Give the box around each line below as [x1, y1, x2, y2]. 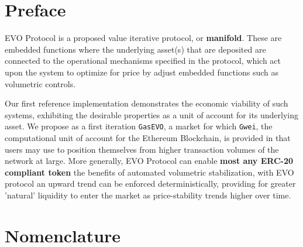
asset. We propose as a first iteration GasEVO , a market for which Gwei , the [5, 120, 273, 132]
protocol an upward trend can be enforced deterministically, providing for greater [5, 177, 296, 190]
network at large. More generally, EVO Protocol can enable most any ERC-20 [5, 155, 294, 167]
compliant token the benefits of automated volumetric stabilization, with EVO [5, 166, 294, 178]
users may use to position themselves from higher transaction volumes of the [5, 143, 279, 155]
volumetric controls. [5, 77, 76, 90]
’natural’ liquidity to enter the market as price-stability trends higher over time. [5, 188, 291, 201]
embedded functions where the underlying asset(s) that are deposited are [5, 43, 266, 55]
